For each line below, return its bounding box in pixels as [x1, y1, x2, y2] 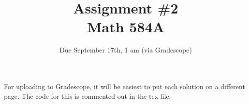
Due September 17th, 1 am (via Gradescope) [59, 45, 192, 55]
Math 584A [87, 17, 164, 37]
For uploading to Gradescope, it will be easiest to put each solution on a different [4, 81, 245, 91]
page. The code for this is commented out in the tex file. [4, 91, 171, 101]
